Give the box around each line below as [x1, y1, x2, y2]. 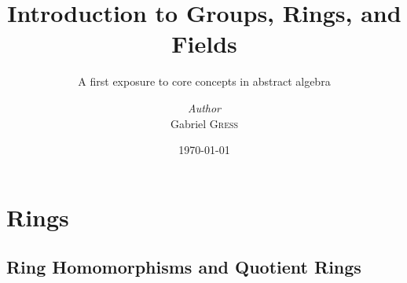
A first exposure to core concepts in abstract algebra [78, 73, 331, 90]
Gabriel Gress [170, 115, 239, 131]
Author [187, 99, 222, 116]
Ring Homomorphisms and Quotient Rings [6, 255, 361, 279]
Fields [171, 28, 237, 60]
